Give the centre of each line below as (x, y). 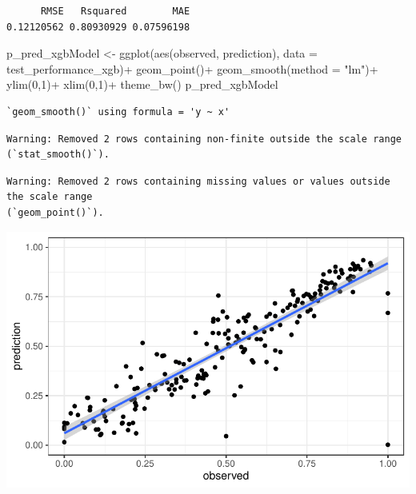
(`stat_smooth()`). (58, 155)
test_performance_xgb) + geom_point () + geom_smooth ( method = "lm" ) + (192, 68)
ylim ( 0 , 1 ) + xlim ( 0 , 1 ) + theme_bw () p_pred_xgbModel (142, 84)
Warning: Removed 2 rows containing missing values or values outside (198, 181)
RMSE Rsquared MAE (115, 11)
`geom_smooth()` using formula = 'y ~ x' (118, 112)
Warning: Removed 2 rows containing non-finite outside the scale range (204, 139)
